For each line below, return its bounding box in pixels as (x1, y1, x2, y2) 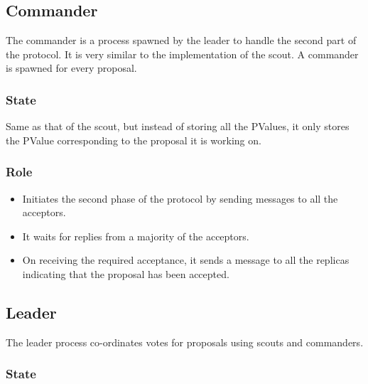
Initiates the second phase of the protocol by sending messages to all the (22, 191, 338, 206)
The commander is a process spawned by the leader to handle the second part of (6, 33, 357, 48)
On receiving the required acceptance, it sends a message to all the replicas (22, 252, 350, 267)
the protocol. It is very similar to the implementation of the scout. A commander (6, 46, 359, 61)
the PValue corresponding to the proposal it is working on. (6, 132, 261, 147)
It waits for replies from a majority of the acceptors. (22, 228, 249, 243)
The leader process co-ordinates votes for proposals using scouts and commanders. (6, 334, 364, 349)
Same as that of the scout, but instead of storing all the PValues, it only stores (6, 119, 350, 134)
